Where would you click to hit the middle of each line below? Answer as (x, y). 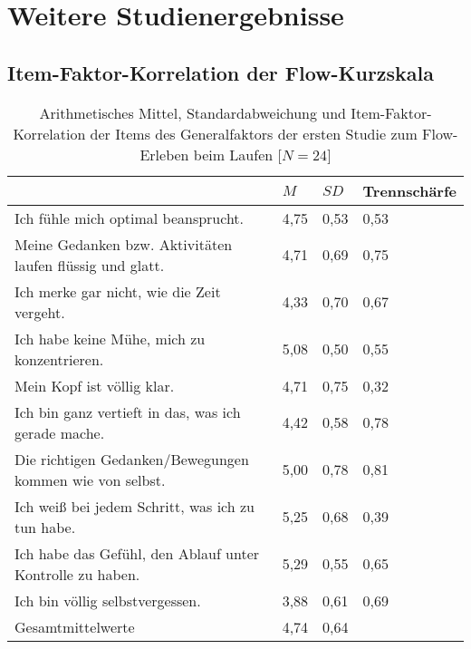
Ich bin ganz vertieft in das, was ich (128, 412)
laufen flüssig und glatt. (90, 265)
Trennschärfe (409, 190)
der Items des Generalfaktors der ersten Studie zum (254, 133)
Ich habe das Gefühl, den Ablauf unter (137, 553)
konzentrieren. (59, 359)
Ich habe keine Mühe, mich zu (110, 338)
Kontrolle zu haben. (77, 574)
